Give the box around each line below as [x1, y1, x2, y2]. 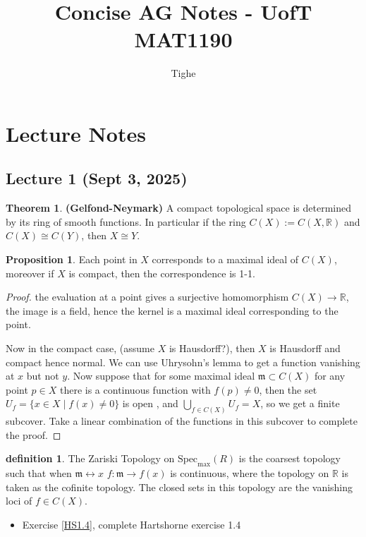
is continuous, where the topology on [170, 466, 329, 481]
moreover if [6, 265, 54, 280]
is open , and [122, 396, 178, 411]
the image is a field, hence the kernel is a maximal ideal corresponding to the [6, 303, 338, 318]
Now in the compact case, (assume [6, 341, 154, 356]
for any [314, 368, 346, 383]
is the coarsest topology [238, 451, 341, 466]
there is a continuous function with [59, 382, 211, 397]
